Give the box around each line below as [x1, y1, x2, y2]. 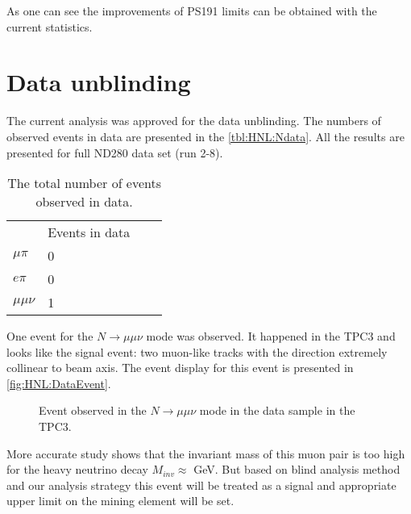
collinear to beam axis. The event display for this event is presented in [6, 359, 354, 376]
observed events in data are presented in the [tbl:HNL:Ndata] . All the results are [6, 127, 405, 144]
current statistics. [6, 18, 93, 35]
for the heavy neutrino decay [6, 461, 148, 478]
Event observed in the [39, 402, 147, 419]
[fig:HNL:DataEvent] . [6, 374, 111, 391]
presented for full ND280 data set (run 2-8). [6, 144, 223, 161]
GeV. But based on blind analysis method [193, 461, 401, 478]
